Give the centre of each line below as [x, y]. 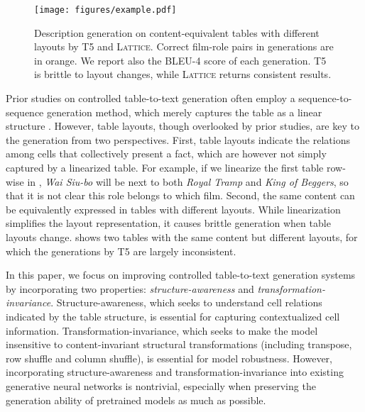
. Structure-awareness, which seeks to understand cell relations [186, 302]
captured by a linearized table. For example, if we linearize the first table [165, 167]
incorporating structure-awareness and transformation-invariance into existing [175, 372]
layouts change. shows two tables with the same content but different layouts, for [182, 236]
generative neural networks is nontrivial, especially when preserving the [161, 385]
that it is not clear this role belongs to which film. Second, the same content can [180, 195]
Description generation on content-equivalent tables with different [177, 32]
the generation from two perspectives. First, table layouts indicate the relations [178, 139]
